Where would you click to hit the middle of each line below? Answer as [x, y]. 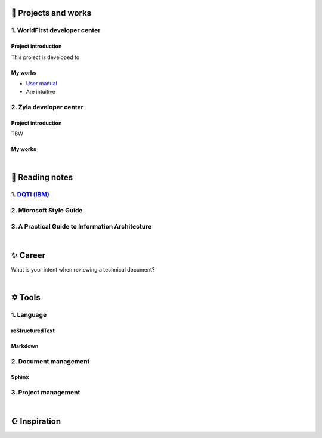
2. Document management [50, 361]
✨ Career [28, 255]
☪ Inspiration [36, 422]
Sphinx [20, 377]
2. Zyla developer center [47, 107]
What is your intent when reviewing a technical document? [83, 269]
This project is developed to [45, 57]
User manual [42, 83]
